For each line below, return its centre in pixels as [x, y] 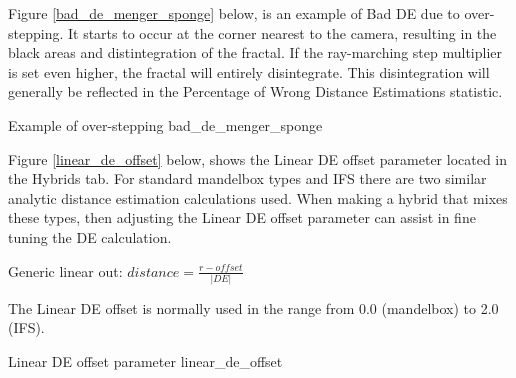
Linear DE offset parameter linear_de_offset [145, 361]
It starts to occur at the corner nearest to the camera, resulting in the [282, 32]
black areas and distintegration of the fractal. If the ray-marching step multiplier [255, 52]
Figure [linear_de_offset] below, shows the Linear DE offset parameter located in [258, 158]
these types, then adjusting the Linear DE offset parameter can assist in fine [242, 217]
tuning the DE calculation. [90, 236]
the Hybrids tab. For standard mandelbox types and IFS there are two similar [247, 178]
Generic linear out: [65, 270]
